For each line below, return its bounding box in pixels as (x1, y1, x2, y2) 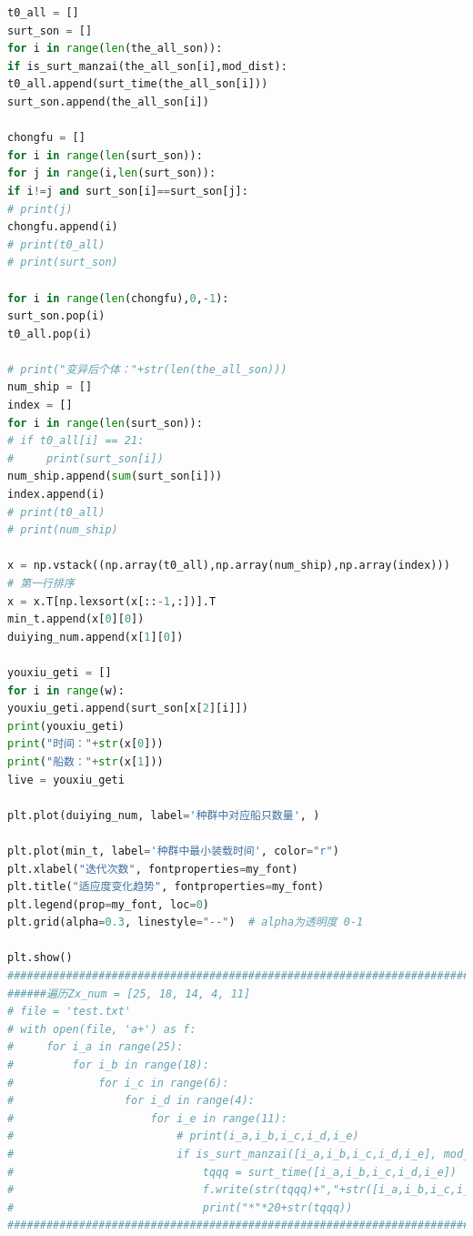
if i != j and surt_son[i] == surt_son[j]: (7, 184, 248, 198)
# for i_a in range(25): (7, 1040, 184, 1054)
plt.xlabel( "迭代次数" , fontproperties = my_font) (7, 862, 298, 876)
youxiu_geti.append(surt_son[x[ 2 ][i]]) (7, 702, 248, 715)
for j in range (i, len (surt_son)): (7, 167, 216, 180)
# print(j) (7, 202, 73, 216)
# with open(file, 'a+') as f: (7, 1022, 196, 1036)
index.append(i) (7, 488, 106, 501)
